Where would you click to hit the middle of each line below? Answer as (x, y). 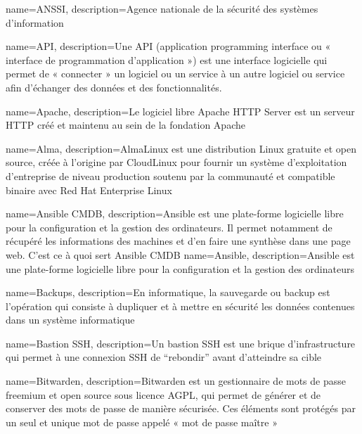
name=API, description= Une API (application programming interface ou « (168, 46)
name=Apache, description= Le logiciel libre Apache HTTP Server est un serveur (180, 111)
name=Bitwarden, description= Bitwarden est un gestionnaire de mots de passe (176, 381)
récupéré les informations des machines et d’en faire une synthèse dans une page (178, 241)
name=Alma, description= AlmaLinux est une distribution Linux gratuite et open (181, 148)
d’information (35, 22)
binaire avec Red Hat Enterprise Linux (89, 190)
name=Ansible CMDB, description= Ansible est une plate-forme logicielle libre (175, 213)
